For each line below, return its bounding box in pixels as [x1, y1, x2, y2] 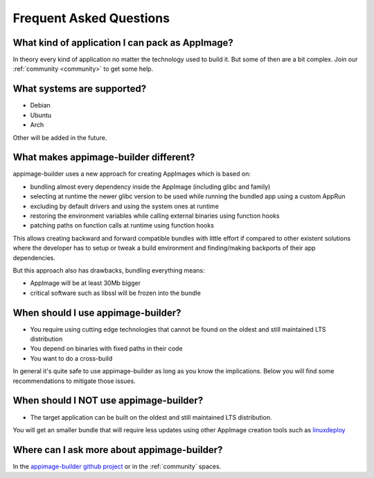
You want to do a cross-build [30, 354, 113, 362]
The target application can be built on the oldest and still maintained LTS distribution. [30, 413, 272, 421]
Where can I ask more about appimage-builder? [12, 444, 223, 456]
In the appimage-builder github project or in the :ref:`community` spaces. [12, 462, 222, 470]
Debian [30, 101, 51, 110]
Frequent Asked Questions [12, 10, 170, 26]
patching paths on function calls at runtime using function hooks [30, 221, 215, 230]
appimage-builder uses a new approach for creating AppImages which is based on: [12, 170, 251, 178]
